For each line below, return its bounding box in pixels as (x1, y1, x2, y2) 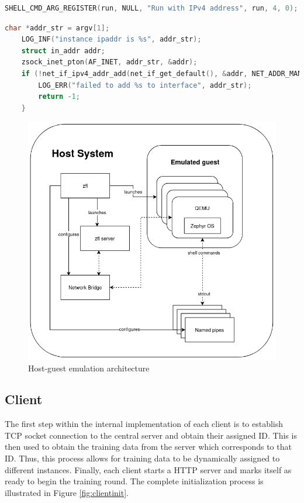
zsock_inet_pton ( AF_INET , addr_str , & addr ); (21, 58, 198, 67)
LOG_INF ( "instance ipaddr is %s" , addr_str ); (21, 35, 202, 44)
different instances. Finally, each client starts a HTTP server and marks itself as (5, 463, 292, 476)
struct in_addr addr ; (21, 46, 105, 55)
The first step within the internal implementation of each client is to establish (5, 418, 284, 430)
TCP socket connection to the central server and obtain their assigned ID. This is (5, 429, 297, 441)
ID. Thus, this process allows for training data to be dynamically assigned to (5, 452, 280, 464)
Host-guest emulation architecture (28, 361, 150, 374)
